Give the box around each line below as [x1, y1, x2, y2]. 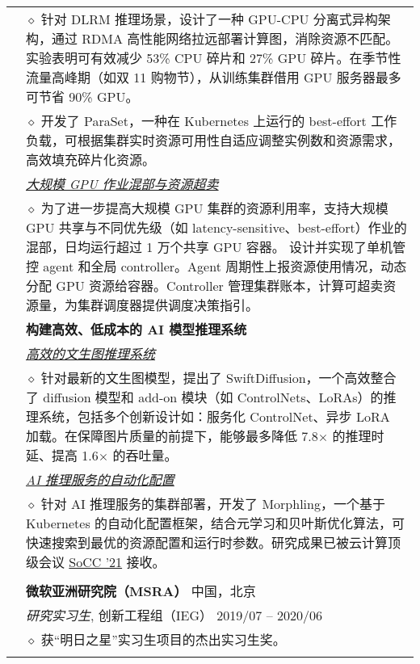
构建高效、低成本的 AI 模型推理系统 [26, 320, 247, 338]
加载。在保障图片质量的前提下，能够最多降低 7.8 [26, 427, 318, 445]
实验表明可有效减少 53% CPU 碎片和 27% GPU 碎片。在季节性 [26, 48, 401, 67]
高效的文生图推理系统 [26, 344, 156, 363]
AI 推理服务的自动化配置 [26, 470, 174, 489]
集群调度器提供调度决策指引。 [78, 296, 259, 314]
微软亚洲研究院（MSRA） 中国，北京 [26, 582, 256, 600]
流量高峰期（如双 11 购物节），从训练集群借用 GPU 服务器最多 [26, 68, 401, 86]
